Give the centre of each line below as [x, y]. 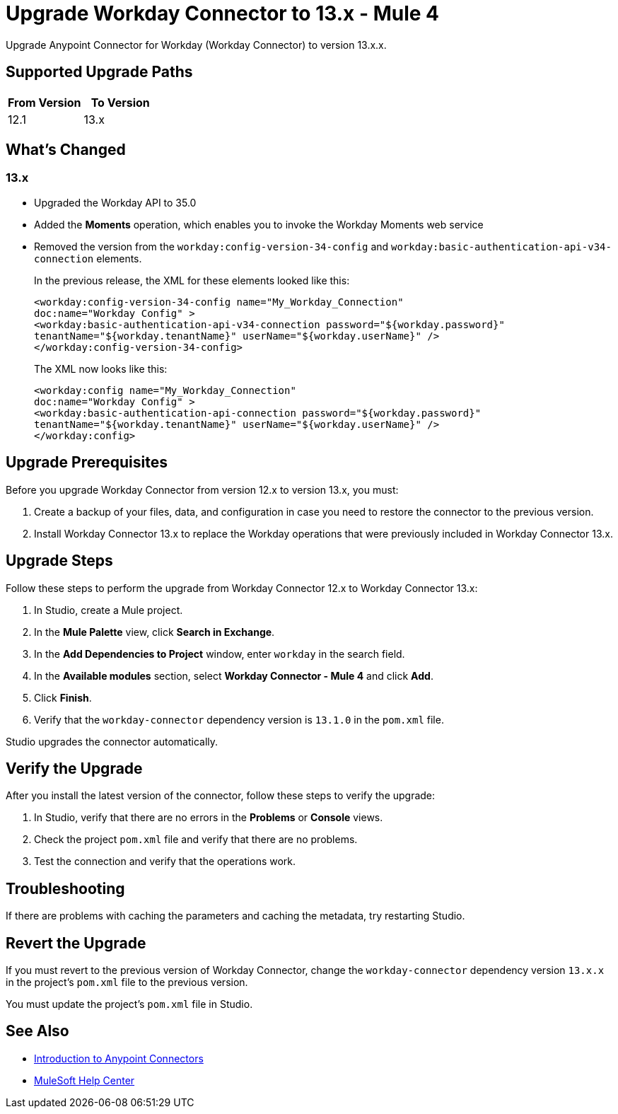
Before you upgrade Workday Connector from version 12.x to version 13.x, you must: [202, 489]
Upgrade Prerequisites [87, 463]
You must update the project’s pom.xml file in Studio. [129, 1004]
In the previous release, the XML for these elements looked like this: [192, 280]
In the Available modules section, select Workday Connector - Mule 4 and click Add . [234, 675]
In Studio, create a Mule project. [109, 610]
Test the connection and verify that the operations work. [165, 861]
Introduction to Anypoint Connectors [119, 1058]
